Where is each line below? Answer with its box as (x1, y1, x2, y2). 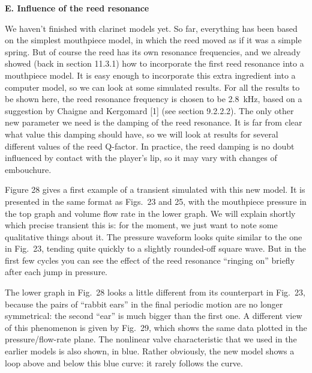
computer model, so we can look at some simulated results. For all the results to (5, 80, 300, 93)
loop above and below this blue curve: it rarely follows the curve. (5, 356, 243, 369)
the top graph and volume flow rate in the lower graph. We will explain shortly (5, 207, 296, 219)
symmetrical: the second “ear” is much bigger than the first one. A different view (5, 309, 302, 322)
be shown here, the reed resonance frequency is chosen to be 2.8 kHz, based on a (5, 92, 302, 105)
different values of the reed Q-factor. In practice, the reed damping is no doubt (5, 139, 295, 152)
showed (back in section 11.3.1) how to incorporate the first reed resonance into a (5, 57, 304, 70)
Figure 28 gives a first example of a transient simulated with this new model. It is (5, 183, 305, 196)
